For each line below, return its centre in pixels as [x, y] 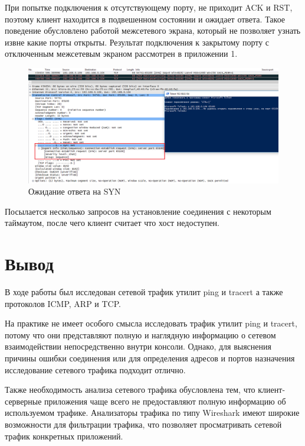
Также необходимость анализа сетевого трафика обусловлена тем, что [130, 390]
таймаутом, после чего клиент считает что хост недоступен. [112, 223]
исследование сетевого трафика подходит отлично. [95, 369]
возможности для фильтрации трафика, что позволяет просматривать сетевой [143, 424]
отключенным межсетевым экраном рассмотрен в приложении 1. [121, 54]
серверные [23, 401]
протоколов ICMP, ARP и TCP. [63, 303]
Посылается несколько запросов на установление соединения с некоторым [138, 211]
